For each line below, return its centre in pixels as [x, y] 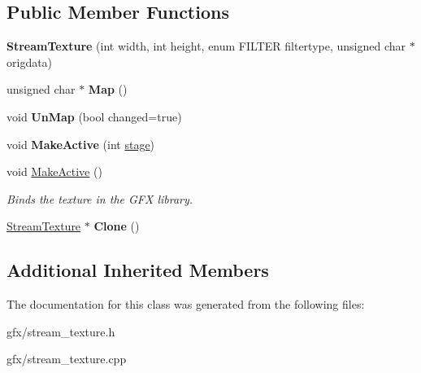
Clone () [117, 226]
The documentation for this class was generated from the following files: [186, 304]
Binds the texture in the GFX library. [100, 198]
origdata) [30, 61]
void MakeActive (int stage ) [81, 144]
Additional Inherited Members [138, 270]
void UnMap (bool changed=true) [94, 116]
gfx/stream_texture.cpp [67, 359]
